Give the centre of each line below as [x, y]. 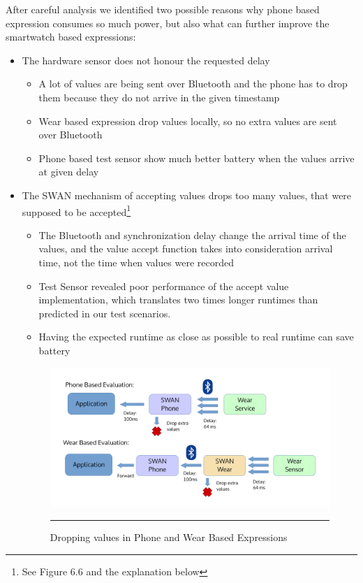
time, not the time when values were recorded [136, 262]
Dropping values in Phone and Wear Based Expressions [169, 537]
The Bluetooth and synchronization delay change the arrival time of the [192, 235]
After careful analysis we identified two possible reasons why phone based [163, 9]
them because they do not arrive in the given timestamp [159, 97]
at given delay [69, 172]
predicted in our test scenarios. [105, 313]
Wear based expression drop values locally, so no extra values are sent [188, 121]
